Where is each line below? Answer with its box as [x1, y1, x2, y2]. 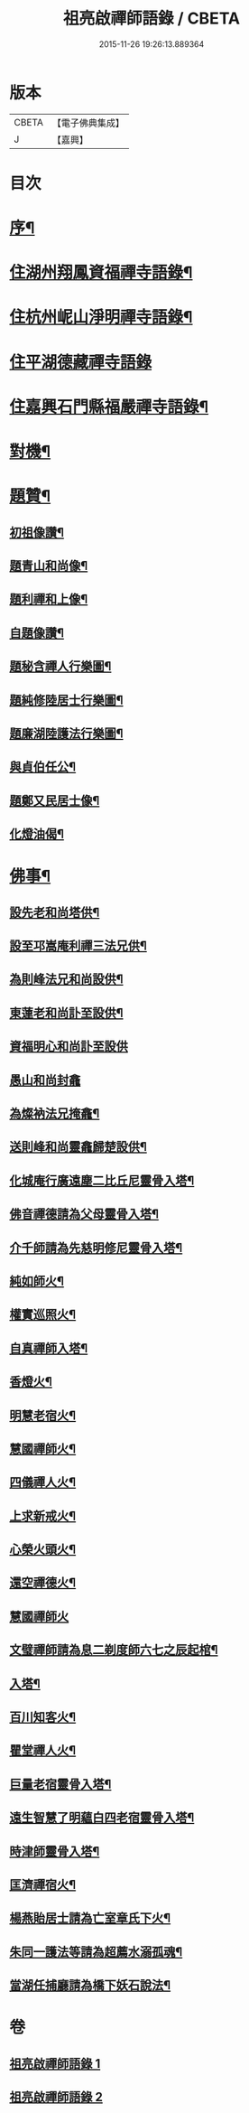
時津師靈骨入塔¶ [9, 1844, 100, 1859]
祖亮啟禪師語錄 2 [9, 2090, 104, 2105]
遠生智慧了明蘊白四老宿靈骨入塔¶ [9, 1810, 195, 1826]
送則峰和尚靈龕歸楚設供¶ [9, 1139, 147, 1155]
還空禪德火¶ [9, 1575, 77, 1591]
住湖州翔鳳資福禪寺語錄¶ [9, 263, 193, 283]
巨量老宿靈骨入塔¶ [9, 1776, 112, 1791]
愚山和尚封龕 [9, 1072, 81, 1088]
